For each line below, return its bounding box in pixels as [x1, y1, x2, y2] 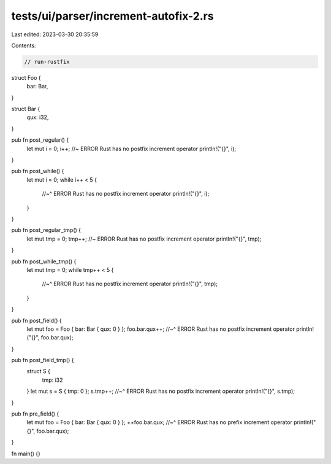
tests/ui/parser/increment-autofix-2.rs [11, 9, 214, 23]
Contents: [11, 42, 36, 49]
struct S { [26, 368, 50, 375]
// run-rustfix [24, 58, 70, 65]
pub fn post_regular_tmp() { [11, 226, 82, 234]
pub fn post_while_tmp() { [11, 258, 77, 265]
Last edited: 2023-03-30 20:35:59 [11, 31, 99, 38]
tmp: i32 [42, 376, 63, 384]
